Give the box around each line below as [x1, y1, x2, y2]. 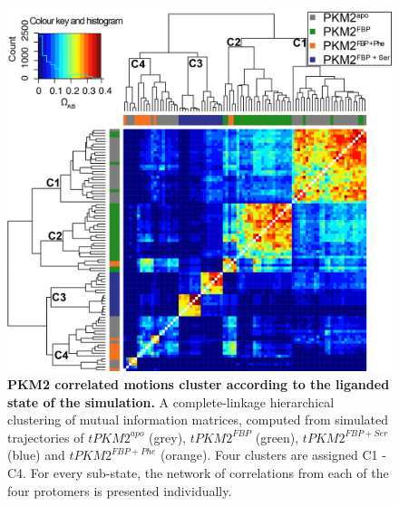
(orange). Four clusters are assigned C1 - [161, 445, 386, 464]
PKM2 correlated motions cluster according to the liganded [7, 375, 390, 394]
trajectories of [7, 427, 84, 446]
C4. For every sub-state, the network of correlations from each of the [7, 463, 389, 482]
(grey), [149, 427, 186, 446]
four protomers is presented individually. [7, 481, 232, 500]
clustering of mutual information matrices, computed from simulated [7, 410, 389, 429]
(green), [255, 427, 299, 446]
